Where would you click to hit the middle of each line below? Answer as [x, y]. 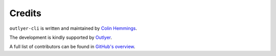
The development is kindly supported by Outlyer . [61, 37]
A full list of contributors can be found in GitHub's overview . [72, 47]
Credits [26, 13]
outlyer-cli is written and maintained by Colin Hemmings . [73, 28]
